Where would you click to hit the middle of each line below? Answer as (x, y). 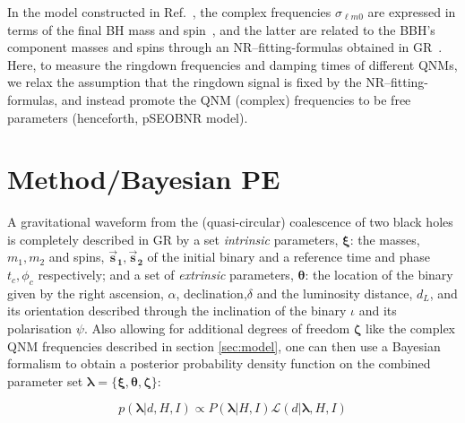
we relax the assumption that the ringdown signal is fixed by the (185, 82)
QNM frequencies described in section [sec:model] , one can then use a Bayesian (224, 345)
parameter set (45, 380)
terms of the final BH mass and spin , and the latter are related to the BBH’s (221, 29)
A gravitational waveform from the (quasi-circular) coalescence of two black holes (230, 222)
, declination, (211, 293)
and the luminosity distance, (335, 293)
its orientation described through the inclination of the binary (177, 311)
